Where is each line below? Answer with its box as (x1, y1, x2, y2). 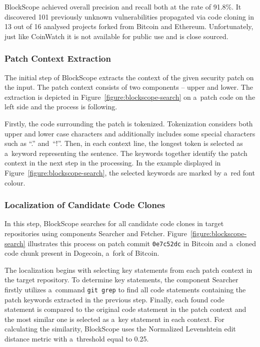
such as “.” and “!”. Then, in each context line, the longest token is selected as (4, 138, 243, 148)
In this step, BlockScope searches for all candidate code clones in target (4, 218, 224, 229)
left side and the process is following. (4, 101, 117, 112)
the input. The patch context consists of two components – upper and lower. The (4, 82, 253, 92)
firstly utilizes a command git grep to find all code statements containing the (4, 284, 246, 294)
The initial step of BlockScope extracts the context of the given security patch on (4, 72, 254, 82)
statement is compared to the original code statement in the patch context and (4, 304, 246, 314)
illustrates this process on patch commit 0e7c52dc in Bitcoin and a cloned (27, 238, 256, 248)
